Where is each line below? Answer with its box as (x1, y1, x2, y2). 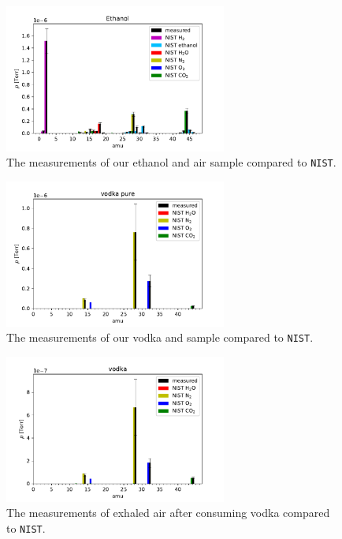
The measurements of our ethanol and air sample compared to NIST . (6, 154, 336, 170)
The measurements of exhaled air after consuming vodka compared (6, 504, 330, 521)
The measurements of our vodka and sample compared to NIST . (6, 329, 314, 346)
